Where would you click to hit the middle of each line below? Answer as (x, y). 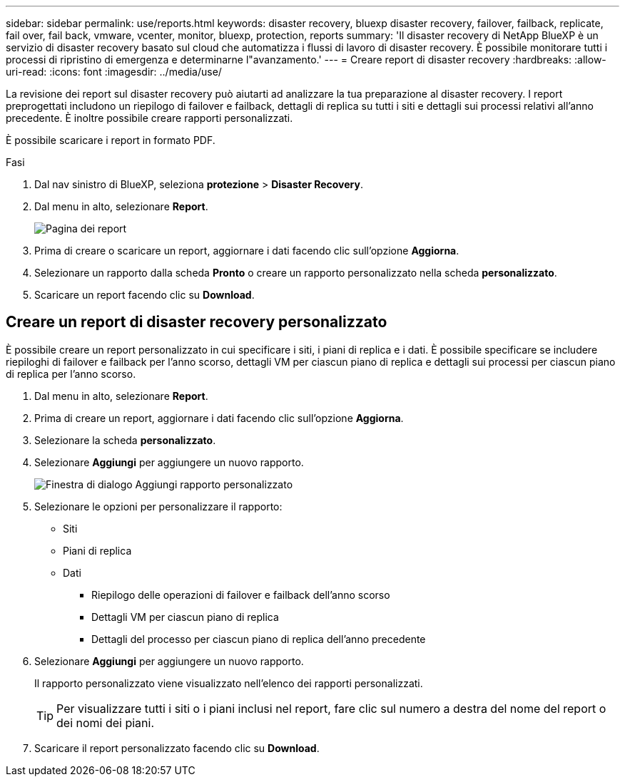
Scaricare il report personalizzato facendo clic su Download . (177, 748)
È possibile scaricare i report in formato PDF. (111, 140)
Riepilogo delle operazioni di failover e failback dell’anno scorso (241, 595)
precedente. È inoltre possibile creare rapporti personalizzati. (149, 118)
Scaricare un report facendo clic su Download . (144, 295)
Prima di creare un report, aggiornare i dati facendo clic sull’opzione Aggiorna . (219, 418)
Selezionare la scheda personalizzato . (125, 440)
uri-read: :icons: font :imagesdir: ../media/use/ (114, 72)
